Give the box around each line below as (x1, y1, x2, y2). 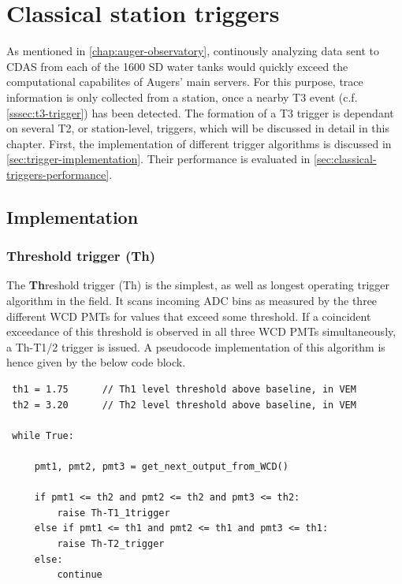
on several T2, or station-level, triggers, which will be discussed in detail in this (6, 120, 390, 136)
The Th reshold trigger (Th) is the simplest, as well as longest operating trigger (6, 277, 390, 293)
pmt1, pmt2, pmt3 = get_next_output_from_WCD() (34, 461, 288, 472)
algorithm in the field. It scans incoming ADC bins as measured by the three (6, 292, 378, 309)
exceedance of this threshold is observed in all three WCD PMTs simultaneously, (6, 323, 396, 340)
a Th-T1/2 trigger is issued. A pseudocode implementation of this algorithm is (6, 338, 385, 355)
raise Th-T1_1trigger (57, 507, 170, 519)
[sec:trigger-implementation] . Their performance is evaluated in (6, 151, 311, 167)
